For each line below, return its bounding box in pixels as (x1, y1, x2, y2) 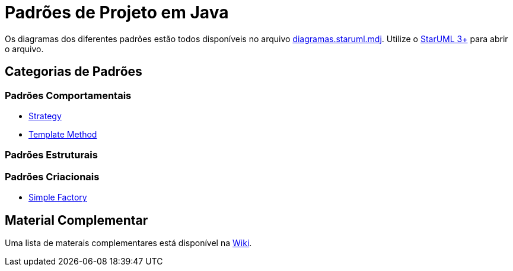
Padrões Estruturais (5, 149, 98, 161)
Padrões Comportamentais (5, 89, 132, 101)
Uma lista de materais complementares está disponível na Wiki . (5, 237, 252, 248)
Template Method (28, 129, 97, 139)
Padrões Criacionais (5, 170, 100, 183)
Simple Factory (28, 192, 87, 203)
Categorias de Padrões (5, 64, 142, 79)
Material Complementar (5, 212, 148, 228)
